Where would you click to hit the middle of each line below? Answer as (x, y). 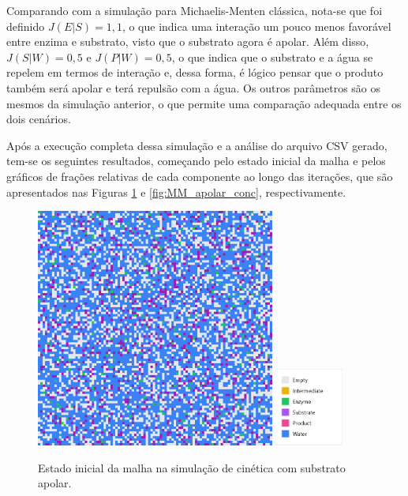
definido (26, 26)
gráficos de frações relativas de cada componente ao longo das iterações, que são (200, 176)
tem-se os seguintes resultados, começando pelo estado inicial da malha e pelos (196, 161)
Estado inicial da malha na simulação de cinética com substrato (192, 467)
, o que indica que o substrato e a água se (272, 56)
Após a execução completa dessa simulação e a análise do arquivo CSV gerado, (197, 145)
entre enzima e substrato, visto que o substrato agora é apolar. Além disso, (188, 41)
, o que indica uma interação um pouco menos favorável (256, 26)
